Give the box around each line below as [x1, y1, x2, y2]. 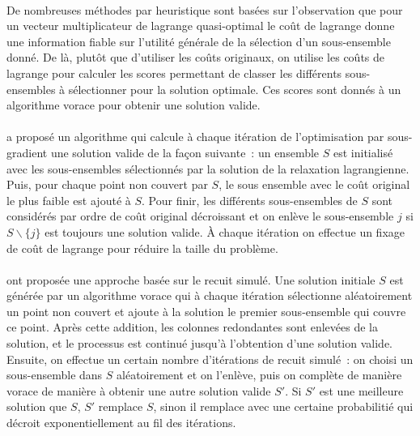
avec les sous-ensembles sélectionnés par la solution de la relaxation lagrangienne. [6, 160, 409, 177]
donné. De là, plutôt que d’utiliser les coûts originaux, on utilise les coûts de [6, 49, 385, 66]
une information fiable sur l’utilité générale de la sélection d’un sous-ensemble [6, 32, 391, 49]
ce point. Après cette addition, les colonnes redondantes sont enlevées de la [6, 318, 378, 336]
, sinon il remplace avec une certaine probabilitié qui [153, 398, 414, 415]
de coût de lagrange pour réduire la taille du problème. [6, 239, 278, 256]
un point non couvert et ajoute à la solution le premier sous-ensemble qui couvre [6, 302, 406, 319]
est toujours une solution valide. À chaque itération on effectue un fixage [45, 223, 405, 240]
